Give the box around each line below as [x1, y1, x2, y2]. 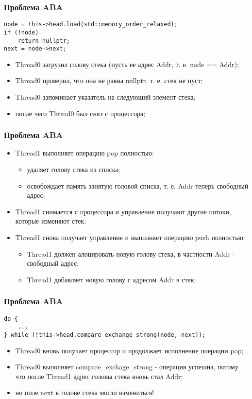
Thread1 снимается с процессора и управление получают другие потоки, [15, 206, 231, 216]
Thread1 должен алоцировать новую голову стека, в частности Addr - [27, 248, 235, 259]
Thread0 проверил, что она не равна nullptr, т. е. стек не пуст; [15, 75, 203, 86]
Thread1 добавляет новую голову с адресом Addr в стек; [27, 274, 196, 284]
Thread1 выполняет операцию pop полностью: [15, 148, 154, 158]
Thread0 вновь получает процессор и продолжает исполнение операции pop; [15, 345, 244, 355]
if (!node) [4, 29, 39, 36]
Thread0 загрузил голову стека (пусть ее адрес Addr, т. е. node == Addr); [15, 59, 239, 69]
